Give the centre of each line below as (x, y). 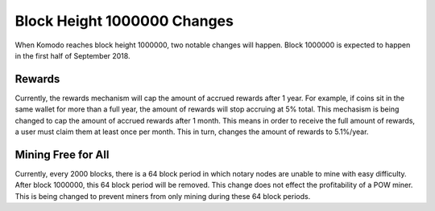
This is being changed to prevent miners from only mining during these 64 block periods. (163, 196)
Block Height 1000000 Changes (124, 21)
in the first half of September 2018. (72, 55)
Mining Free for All (62, 154)
